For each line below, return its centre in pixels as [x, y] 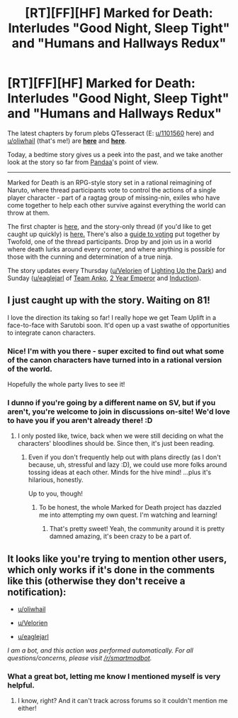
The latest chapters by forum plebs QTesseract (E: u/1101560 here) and [111, 133]
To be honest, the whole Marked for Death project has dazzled [130, 508]
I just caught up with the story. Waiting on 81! [109, 300]
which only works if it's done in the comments [111, 570]
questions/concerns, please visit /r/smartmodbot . [80, 658]
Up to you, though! [55, 494]
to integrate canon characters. [51, 333]
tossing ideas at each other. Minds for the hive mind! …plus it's [119, 472]
